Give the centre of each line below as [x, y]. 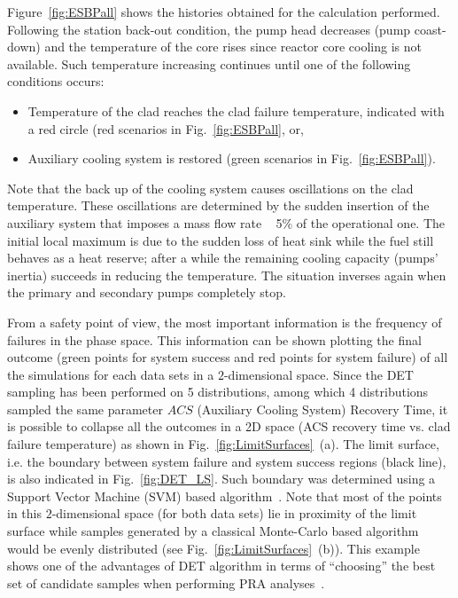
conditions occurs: [56, 81]
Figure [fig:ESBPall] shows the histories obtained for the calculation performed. [224, 12]
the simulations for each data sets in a [111, 374]
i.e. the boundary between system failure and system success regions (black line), [227, 461]
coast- [430, 29]
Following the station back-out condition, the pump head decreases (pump [209, 29]
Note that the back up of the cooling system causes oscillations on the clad [210, 188]
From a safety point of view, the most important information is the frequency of [225, 322]
